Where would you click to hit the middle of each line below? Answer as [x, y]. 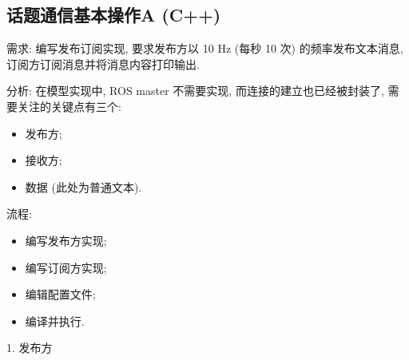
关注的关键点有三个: [69, 106]
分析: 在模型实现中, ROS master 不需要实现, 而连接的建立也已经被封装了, [195, 91]
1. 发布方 [30, 348]
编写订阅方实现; [66, 267]
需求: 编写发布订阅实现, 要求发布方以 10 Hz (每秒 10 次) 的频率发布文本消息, [205, 48]
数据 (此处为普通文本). [83, 186]
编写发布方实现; [66, 240]
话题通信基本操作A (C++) [114, 15]
